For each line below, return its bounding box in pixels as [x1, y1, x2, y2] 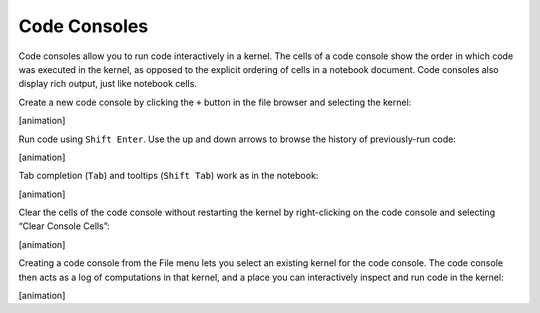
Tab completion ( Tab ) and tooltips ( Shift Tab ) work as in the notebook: [18, 170, 319, 182]
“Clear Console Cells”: [18, 220, 110, 232]
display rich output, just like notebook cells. [18, 78, 197, 90]
